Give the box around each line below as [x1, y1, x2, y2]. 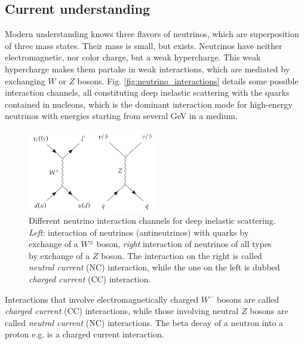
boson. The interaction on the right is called [101, 249, 262, 261]
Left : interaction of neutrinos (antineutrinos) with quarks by [29, 226, 249, 238]
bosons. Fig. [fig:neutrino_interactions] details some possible [77, 74, 299, 87]
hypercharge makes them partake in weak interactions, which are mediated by [5, 62, 290, 75]
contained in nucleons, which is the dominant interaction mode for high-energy [5, 98, 293, 110]
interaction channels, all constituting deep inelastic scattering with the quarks [5, 86, 290, 99]
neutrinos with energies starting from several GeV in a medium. [5, 109, 238, 122]
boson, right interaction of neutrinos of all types [96, 238, 272, 250]
